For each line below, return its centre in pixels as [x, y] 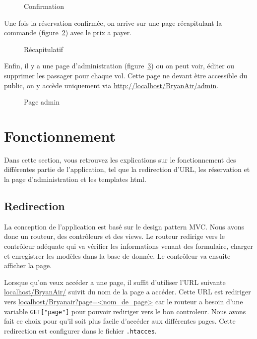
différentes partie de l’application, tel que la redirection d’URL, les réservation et [127, 169]
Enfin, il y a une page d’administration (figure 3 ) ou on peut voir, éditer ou [119, 66]
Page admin [42, 102]
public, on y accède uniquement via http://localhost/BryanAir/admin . [111, 85]
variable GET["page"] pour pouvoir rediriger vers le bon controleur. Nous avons [125, 311]
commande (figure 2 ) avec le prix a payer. [68, 32]
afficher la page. [28, 265]
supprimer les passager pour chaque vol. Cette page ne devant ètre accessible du [126, 75]
